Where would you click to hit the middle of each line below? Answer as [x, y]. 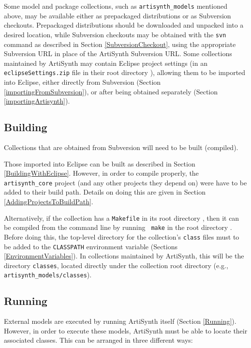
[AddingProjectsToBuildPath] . [49, 201]
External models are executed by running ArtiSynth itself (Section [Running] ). [120, 321]
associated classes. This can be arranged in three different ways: [98, 340]
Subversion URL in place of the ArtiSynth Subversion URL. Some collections [118, 53]
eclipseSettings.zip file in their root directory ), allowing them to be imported [125, 72]
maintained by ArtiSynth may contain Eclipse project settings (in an [106, 63]
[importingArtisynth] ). [37, 101]
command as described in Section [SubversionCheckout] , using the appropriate [120, 44]
